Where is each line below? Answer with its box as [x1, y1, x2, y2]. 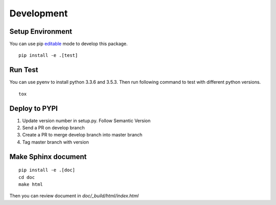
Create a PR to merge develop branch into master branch [22, 132, 143, 138]
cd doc [18, 174, 35, 180]
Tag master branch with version [22, 139, 89, 145]
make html [18, 181, 43, 188]
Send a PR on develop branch [22, 125, 85, 131]
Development [9, 8, 68, 19]
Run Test [9, 65, 38, 74]
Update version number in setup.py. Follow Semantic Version [22, 118, 151, 124]
